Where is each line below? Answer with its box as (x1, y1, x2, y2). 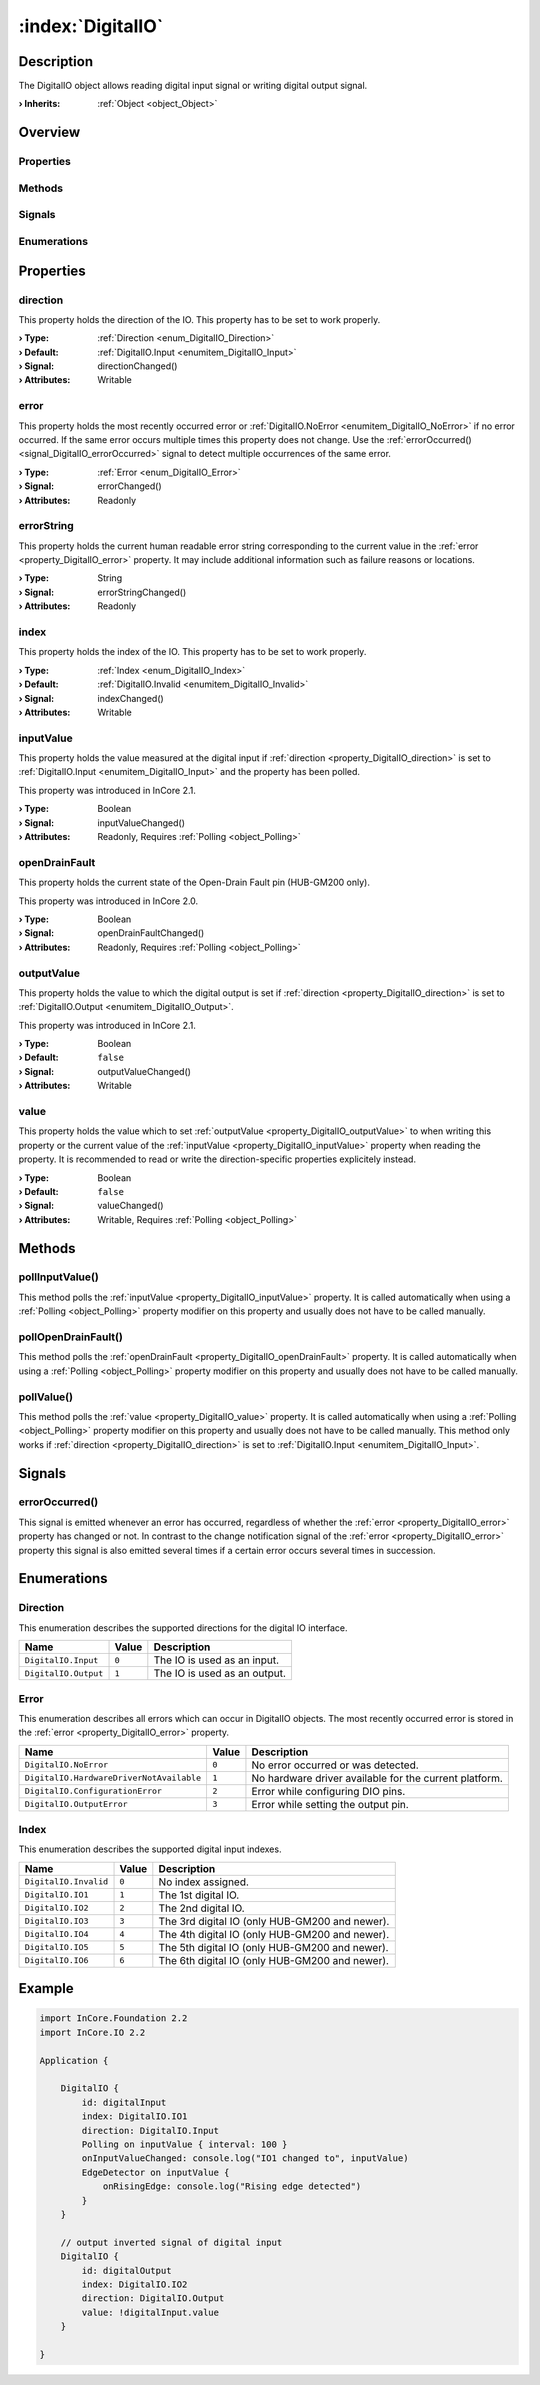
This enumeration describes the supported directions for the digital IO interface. (18, 1621, 349, 1634)
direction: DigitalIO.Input (81, 2125, 220, 2136)
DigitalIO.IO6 (24, 1955, 89, 1966)
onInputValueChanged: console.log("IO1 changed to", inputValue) (81, 2153, 409, 2164)
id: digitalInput (81, 2096, 167, 2108)
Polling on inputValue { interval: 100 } (81, 2138, 288, 2150)
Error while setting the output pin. (251, 1797, 409, 1811)
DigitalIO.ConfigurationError (24, 1786, 162, 1797)
